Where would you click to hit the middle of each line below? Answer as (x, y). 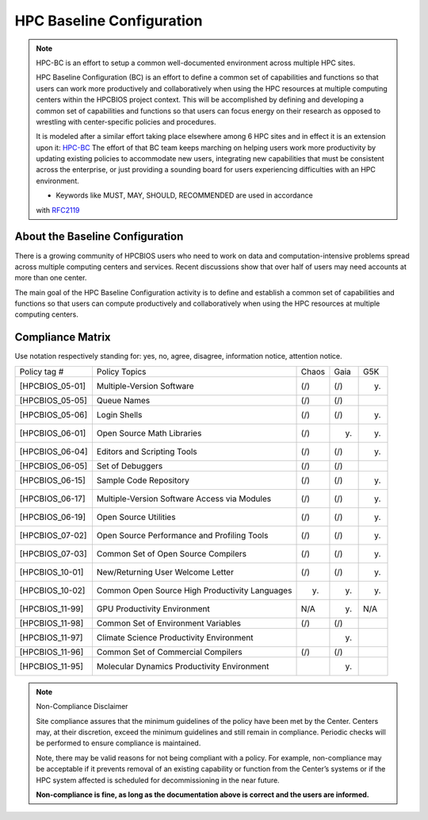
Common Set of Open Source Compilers (172, 553)
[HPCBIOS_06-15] (53, 480)
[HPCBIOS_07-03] (53, 553)
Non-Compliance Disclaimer (82, 706)
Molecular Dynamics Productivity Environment (183, 666)
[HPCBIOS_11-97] (51, 637)
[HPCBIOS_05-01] (53, 386)
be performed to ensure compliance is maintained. (118, 743)
